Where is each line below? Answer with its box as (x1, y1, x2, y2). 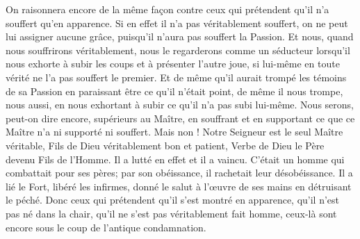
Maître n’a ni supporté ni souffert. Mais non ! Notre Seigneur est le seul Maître (6, 124, 343, 139)
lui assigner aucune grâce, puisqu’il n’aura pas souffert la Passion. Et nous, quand (6, 29, 354, 44)
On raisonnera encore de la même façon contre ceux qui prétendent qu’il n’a (6, 2, 329, 16)
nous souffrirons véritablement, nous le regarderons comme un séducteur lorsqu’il (6, 42, 350, 57)
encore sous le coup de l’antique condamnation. (6, 220, 206, 234)
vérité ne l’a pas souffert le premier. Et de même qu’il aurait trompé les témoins (6, 69, 347, 84)
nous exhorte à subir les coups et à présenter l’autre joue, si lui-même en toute (6, 56, 340, 71)
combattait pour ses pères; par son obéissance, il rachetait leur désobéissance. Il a (6, 165, 353, 180)
